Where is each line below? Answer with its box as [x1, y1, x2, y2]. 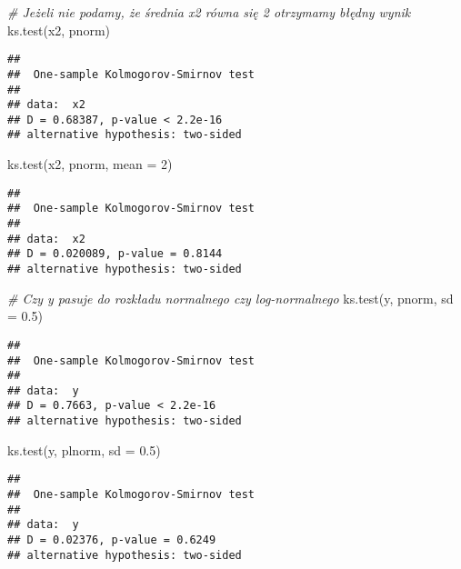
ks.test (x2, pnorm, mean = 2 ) [7, 155, 173, 174]
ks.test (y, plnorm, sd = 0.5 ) [7, 440, 161, 459]
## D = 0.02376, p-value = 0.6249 [7, 534, 216, 546]
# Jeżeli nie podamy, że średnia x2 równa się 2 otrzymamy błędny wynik [7, 3, 411, 21]
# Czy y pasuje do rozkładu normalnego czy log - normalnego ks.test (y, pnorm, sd [7, 288, 454, 307]
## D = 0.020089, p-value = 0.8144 [7, 247, 223, 261]
